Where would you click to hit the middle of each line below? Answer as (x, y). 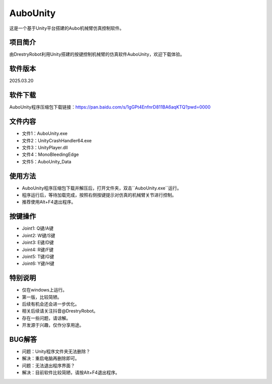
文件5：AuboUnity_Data (47, 161)
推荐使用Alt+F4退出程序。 (49, 202)
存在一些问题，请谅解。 (46, 318)
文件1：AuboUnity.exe (45, 134)
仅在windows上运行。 (45, 290)
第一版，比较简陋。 (42, 297)
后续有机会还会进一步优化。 (51, 304)
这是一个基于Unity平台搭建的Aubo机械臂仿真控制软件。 (67, 28)
